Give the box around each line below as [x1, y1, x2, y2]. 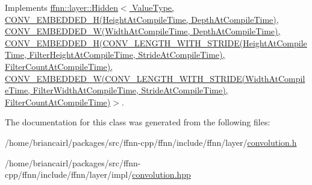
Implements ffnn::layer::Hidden [5, 1, 118, 13]
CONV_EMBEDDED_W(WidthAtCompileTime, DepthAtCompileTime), [5, 25, 281, 37]
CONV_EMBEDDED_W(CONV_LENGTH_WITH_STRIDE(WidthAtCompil [5, 72, 305, 84]
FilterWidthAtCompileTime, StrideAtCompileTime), [33, 84, 228, 96]
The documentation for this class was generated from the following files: [5, 116, 270, 128]
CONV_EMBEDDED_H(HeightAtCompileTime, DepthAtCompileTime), [5, 13, 279, 25]
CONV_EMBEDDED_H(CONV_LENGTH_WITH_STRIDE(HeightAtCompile [5, 36, 307, 49]
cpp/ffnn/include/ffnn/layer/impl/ [5, 168, 133, 181]
